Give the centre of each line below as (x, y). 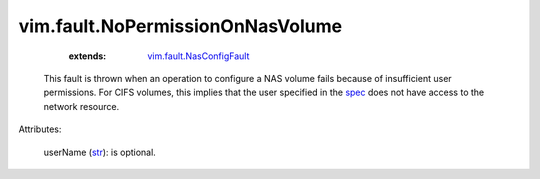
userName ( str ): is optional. (100, 152)
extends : (87, 56)
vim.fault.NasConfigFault (198, 56)
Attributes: (40, 129)
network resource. (81, 106)
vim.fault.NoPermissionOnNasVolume (180, 26)
